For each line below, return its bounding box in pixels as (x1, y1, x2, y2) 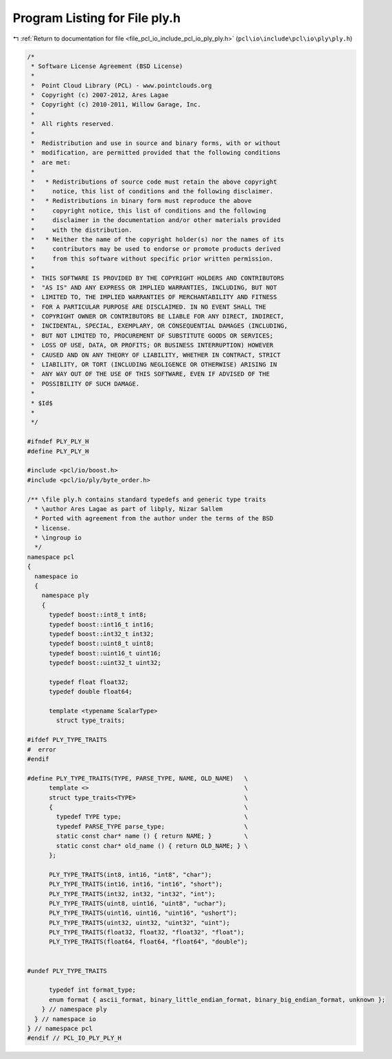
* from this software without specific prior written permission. (31, 254, 274, 263)
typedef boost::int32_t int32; (49, 630, 154, 637)
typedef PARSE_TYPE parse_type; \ (56, 822, 249, 830)
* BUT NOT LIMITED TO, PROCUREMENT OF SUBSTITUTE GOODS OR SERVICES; (31, 331, 274, 340)
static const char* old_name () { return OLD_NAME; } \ (56, 842, 249, 849)
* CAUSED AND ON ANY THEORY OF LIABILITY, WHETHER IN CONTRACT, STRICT (31, 351, 281, 359)
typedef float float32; (49, 678, 129, 686)
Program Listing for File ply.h (12, 10, 181, 25)
